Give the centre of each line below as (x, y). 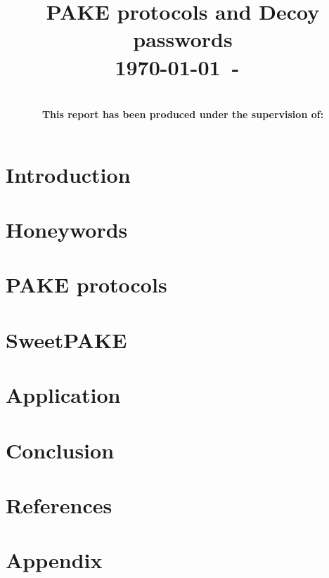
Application (63, 395)
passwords (183, 39)
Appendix (54, 560)
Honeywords (67, 230)
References (59, 505)
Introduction (68, 174)
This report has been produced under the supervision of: (183, 114)
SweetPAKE (66, 339)
